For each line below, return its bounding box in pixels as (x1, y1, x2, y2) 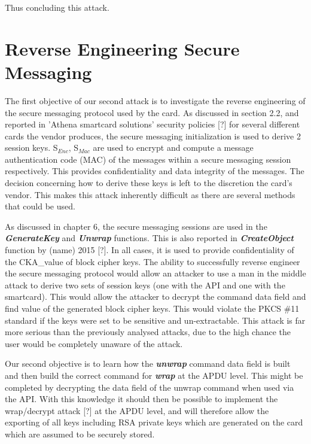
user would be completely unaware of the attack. (5, 337, 183, 349)
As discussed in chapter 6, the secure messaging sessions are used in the (5, 220, 267, 232)
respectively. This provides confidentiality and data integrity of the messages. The (5, 165, 304, 177)
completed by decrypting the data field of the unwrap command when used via (5, 381, 294, 393)
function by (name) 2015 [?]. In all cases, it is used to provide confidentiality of (5, 244, 294, 256)
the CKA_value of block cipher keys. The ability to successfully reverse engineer (5, 255, 300, 267)
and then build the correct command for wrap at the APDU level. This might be (5, 369, 303, 381)
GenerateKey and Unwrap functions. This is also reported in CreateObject (5, 232, 294, 244)
